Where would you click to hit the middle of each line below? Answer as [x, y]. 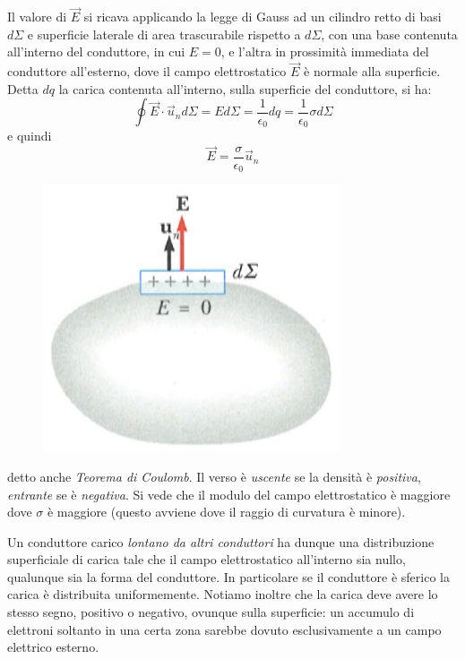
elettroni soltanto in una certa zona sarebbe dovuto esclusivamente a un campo [224, 629]
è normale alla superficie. [372, 71]
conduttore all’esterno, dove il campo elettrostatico [147, 71]
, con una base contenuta [389, 34]
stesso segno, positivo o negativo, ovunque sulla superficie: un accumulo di [211, 612]
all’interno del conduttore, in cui [96, 51]
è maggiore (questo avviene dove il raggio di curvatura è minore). [226, 512]
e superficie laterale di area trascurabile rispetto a [164, 34]
